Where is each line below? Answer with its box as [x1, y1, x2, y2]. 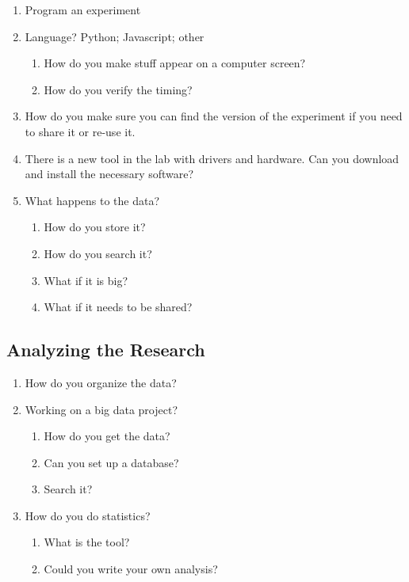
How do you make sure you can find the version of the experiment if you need [25, 108, 403, 124]
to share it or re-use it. [25, 123, 136, 139]
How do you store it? [44, 219, 146, 235]
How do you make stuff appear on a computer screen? [44, 55, 306, 71]
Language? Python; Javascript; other [25, 28, 204, 44]
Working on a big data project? [25, 401, 178, 417]
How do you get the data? [44, 428, 170, 444]
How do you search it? [44, 245, 152, 261]
